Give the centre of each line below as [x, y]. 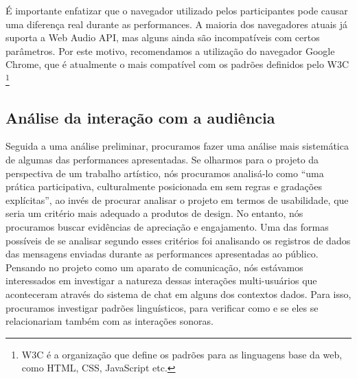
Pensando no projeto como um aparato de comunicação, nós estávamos [154, 267]
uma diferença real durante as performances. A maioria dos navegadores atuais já [177, 24]
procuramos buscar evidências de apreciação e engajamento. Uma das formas [167, 226]
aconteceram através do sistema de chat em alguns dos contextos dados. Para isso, [178, 294]
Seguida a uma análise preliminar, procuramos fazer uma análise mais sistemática [177, 146]
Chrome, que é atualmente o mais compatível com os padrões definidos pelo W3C [177, 64]
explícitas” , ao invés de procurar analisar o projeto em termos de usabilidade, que [177, 199]
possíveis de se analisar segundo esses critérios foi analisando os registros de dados [178, 240]
